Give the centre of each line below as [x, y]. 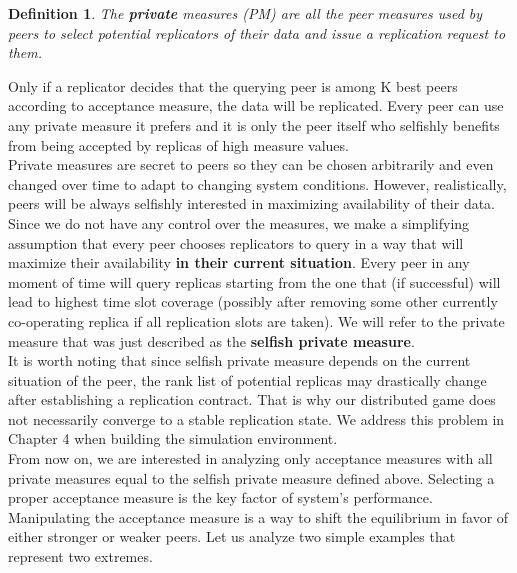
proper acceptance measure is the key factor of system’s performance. [220, 497]
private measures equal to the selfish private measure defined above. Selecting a [251, 477]
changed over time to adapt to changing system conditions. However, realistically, [257, 183]
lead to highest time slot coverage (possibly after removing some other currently [253, 301]
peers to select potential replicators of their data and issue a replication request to [257, 32]
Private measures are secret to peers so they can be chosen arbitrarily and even [251, 164]
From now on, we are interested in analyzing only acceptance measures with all [250, 458]
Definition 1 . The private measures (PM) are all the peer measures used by [245, 13]
